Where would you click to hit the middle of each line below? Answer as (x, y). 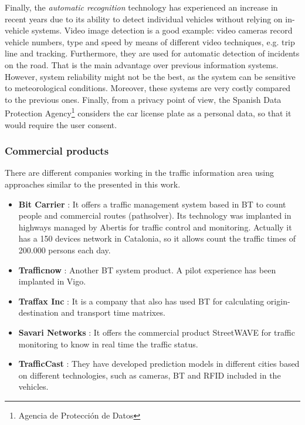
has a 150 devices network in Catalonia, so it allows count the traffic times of (157, 238)
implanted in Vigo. (52, 281)
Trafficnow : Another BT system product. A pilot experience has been (147, 270)
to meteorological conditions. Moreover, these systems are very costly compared (148, 88)
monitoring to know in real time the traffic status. (108, 344)
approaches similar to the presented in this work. (93, 184)
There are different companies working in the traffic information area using (139, 173)
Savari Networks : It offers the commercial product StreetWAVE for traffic (157, 332)
